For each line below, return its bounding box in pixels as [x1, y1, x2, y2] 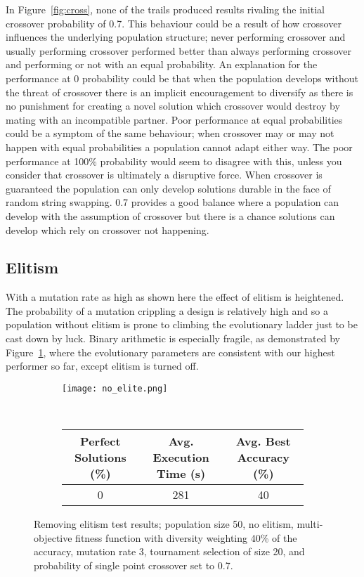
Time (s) [156, 465, 206, 482]
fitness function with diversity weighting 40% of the [75, 530, 297, 545]
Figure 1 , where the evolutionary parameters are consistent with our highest [6, 344, 335, 359]
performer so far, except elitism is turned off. [6, 358, 199, 373]
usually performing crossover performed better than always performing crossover [6, 43, 352, 58]
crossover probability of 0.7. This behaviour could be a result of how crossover [6, 15, 342, 30]
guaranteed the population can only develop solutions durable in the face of [6, 181, 331, 195]
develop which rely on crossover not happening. [6, 222, 209, 237]
